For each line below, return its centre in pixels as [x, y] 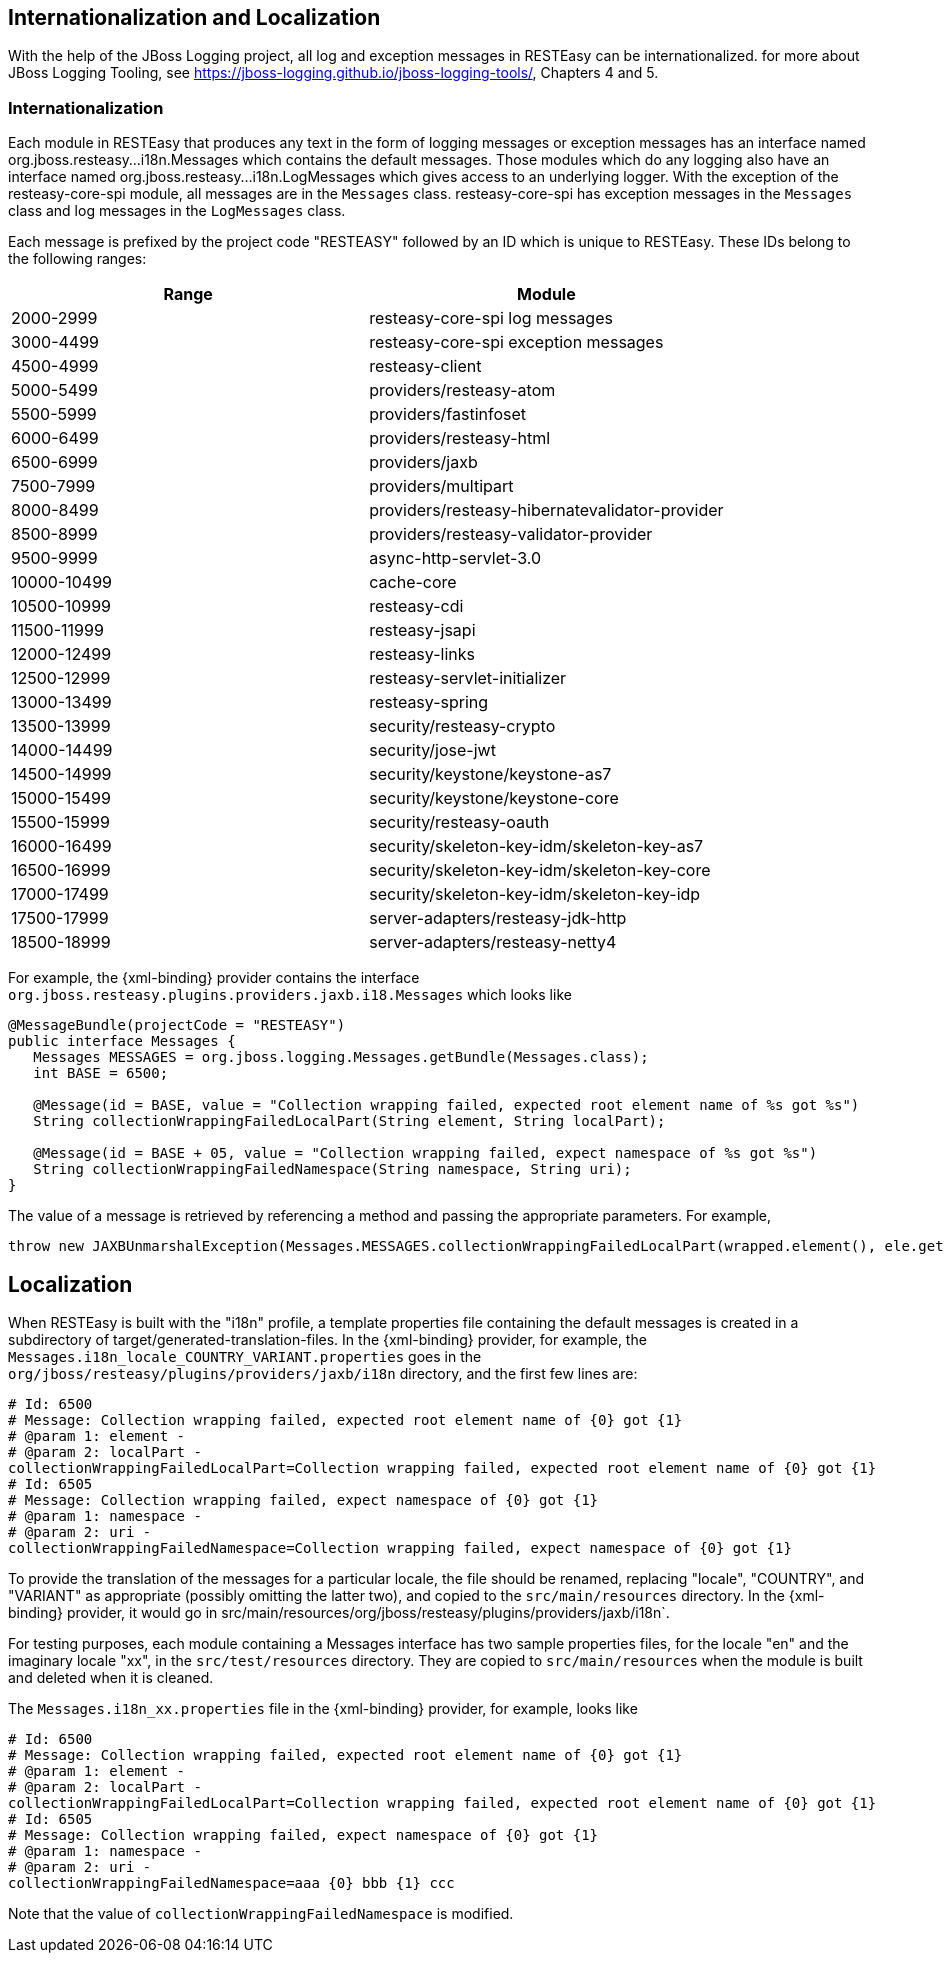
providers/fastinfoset [448, 414]
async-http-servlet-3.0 [455, 558]
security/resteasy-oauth [459, 822]
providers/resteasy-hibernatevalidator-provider [546, 510]
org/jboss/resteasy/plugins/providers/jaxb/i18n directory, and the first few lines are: [323, 1374]
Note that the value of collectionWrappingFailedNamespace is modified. [261, 1914]
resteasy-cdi [416, 606]
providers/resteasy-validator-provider [511, 534]
